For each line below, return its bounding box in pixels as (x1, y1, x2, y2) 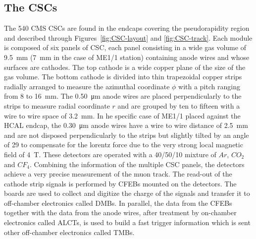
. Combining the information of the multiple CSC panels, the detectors (29, 159, 245, 169)
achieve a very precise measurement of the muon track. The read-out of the (4, 169, 232, 179)
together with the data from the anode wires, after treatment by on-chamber (4, 207, 237, 218)
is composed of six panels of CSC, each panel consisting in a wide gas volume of (4, 42, 246, 53)
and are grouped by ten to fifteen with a (117, 100, 240, 111)
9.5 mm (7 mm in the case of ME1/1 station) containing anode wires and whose (4, 52, 250, 62)
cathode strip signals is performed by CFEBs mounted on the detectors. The (4, 178, 237, 188)
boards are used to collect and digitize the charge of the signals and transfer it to (4, 188, 250, 198)
